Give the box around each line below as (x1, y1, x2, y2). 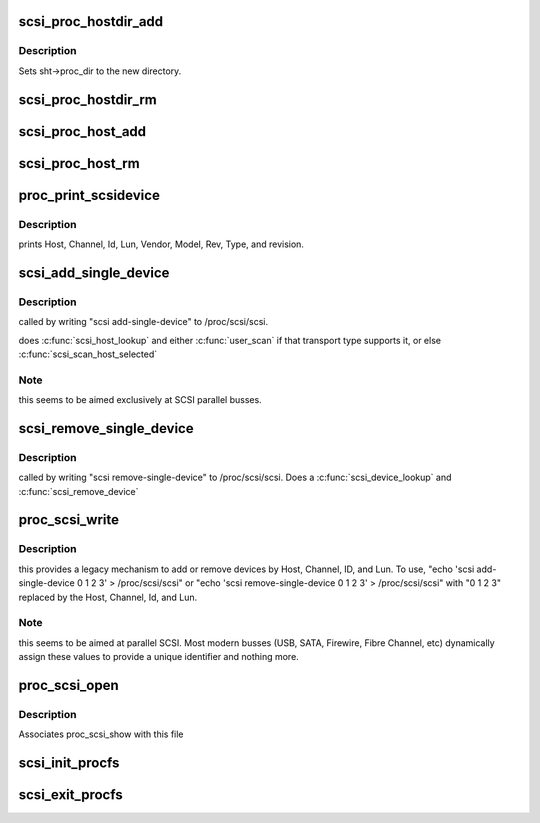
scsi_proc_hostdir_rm (18, 91, 157, 108)
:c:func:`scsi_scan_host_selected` (18, 348, 158, 360)
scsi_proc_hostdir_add (18, 13, 164, 30)
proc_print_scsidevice (18, 186, 160, 204)
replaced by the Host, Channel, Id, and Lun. (18, 591, 198, 603)
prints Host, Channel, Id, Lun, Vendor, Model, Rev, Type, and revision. (18, 238, 305, 250)
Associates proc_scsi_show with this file (18, 728, 184, 740)
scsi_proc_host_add (18, 123, 147, 140)
